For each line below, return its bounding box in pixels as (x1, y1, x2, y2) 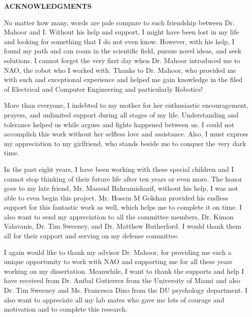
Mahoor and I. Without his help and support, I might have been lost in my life (4, 27, 239, 37)
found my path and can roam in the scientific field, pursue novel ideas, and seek (4, 46, 241, 56)
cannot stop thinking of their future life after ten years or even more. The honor (4, 173, 242, 184)
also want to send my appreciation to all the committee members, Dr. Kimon (4, 211, 234, 221)
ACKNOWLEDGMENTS (4, 1, 92, 11)
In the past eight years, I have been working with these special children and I (4, 164, 234, 174)
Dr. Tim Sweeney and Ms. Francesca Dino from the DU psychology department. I (4, 285, 248, 295)
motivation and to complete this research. (4, 304, 128, 314)
